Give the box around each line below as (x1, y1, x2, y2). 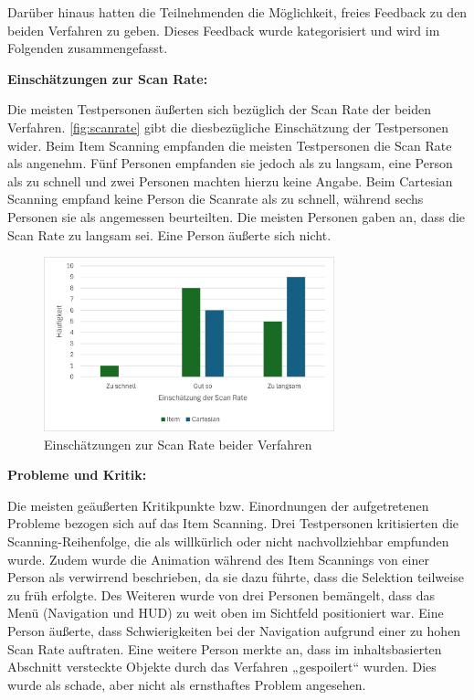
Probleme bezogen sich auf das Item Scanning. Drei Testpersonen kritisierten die (7, 514, 459, 533)
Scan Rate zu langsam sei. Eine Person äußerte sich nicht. (7, 225, 332, 244)
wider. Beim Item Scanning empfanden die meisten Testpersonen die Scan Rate (7, 135, 452, 154)
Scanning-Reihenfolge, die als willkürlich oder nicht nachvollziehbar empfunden (7, 532, 449, 551)
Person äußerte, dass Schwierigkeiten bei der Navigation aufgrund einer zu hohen (7, 621, 461, 641)
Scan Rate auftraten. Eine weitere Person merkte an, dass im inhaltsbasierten (7, 639, 442, 658)
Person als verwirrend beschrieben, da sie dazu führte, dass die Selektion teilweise (7, 567, 464, 587)
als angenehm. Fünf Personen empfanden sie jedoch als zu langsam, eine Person (7, 154, 453, 173)
